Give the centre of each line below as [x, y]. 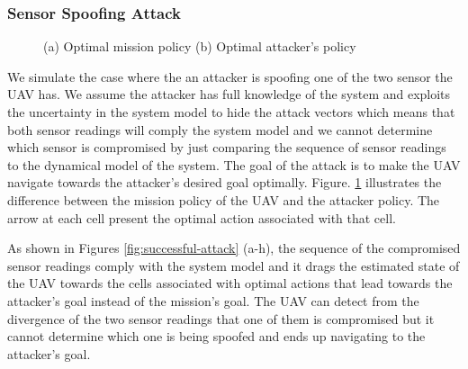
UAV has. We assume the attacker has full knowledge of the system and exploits [229, 94]
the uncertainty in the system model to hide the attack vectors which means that [231, 112]
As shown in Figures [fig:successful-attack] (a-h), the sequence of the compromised [234, 248]
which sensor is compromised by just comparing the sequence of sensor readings [227, 147]
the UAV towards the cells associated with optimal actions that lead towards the [230, 283]
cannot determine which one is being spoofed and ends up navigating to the [216, 336]
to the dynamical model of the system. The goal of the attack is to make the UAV [234, 164]
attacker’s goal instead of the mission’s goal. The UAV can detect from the [213, 300]
